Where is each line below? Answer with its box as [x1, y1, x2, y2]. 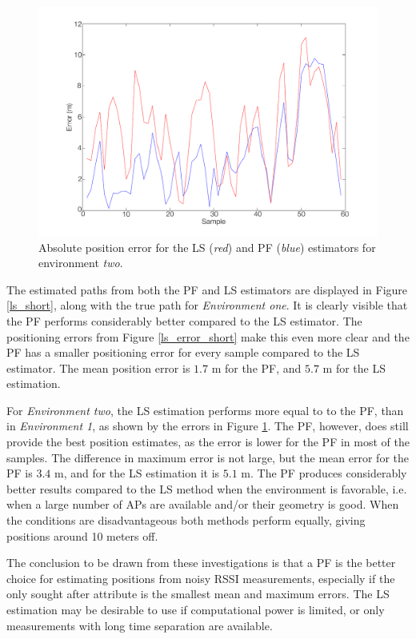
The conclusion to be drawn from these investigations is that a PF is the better [6, 554, 396, 571]
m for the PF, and [211, 359, 302, 376]
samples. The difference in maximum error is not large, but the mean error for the [6, 449, 409, 465]
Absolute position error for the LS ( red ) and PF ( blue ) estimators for [38, 238, 376, 255]
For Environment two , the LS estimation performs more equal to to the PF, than [6, 401, 404, 418]
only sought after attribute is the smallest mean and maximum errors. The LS [6, 585, 390, 602]
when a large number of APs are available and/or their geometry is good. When [6, 496, 399, 513]
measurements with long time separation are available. [6, 617, 273, 633]
